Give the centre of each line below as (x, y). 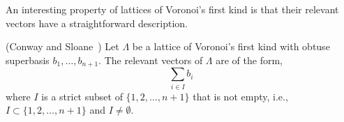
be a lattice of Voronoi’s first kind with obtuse (231, 46)
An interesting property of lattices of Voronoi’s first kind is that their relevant (172, 9)
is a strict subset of (82, 96)
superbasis (28, 60)
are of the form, (249, 60)
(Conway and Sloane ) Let (62, 46)
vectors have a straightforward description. (97, 23)
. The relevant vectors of (151, 60)
